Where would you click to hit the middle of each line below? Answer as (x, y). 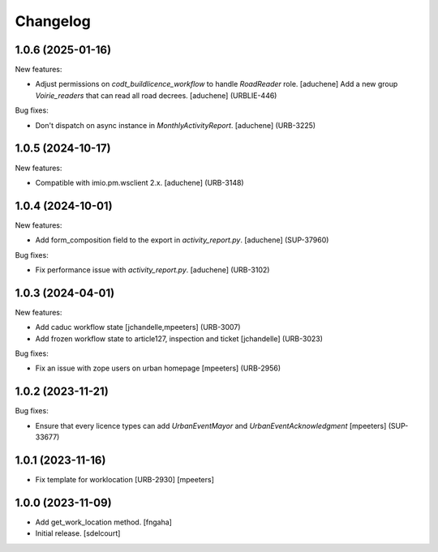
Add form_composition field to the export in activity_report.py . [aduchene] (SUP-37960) (182, 240)
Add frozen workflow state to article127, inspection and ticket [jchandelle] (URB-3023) (179, 338)
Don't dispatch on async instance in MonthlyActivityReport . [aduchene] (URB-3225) (176, 125)
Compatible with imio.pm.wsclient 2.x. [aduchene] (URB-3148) (140, 182)
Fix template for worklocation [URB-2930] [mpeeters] (125, 480)
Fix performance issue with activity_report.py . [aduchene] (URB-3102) (152, 270)
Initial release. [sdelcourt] (78, 533)
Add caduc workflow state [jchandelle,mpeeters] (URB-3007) (138, 327)
